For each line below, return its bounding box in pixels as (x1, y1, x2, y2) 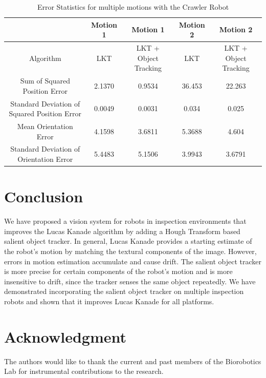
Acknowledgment (4, 326, 126, 347)
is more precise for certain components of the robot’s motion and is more (4, 266, 233, 277)
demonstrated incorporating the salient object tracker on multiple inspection (4, 286, 244, 297)
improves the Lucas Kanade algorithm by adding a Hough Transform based (4, 225, 240, 236)
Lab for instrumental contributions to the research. (4, 366, 164, 376)
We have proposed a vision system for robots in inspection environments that (4, 216, 247, 226)
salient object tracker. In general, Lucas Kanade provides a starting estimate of (4, 236, 252, 246)
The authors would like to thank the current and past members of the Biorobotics (4, 355, 261, 366)
